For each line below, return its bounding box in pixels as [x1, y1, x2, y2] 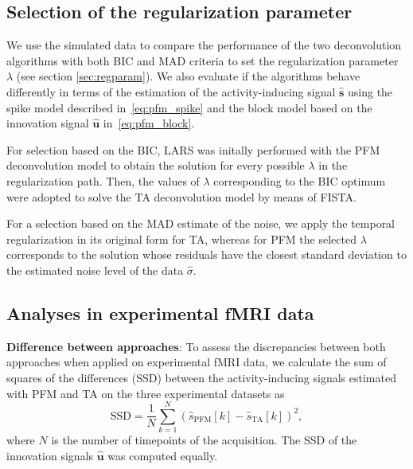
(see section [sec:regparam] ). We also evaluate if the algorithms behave [16, 68, 360, 84]
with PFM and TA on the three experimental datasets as [6, 385, 285, 401]
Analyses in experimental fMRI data [6, 300, 314, 325]
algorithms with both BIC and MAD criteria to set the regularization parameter [6, 52, 399, 68]
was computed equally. [107, 447, 218, 463]
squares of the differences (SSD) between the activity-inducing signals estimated [6, 369, 396, 385]
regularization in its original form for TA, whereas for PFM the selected [6, 230, 357, 247]
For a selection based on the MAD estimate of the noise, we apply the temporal [6, 215, 395, 232]
